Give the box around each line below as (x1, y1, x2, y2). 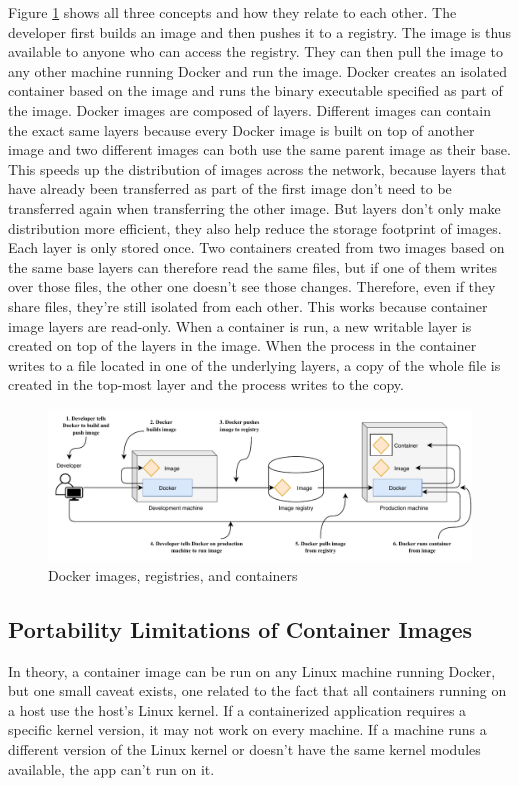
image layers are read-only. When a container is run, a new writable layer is (8, 315, 472, 336)
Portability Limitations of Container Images (8, 613, 473, 644)
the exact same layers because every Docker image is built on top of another (8, 119, 475, 140)
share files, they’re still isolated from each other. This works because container (8, 295, 488, 316)
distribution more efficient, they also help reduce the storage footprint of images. (8, 217, 502, 238)
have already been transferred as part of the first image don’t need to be (8, 178, 452, 199)
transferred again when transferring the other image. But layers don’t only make (8, 197, 501, 218)
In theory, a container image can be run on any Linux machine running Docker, (8, 660, 496, 681)
